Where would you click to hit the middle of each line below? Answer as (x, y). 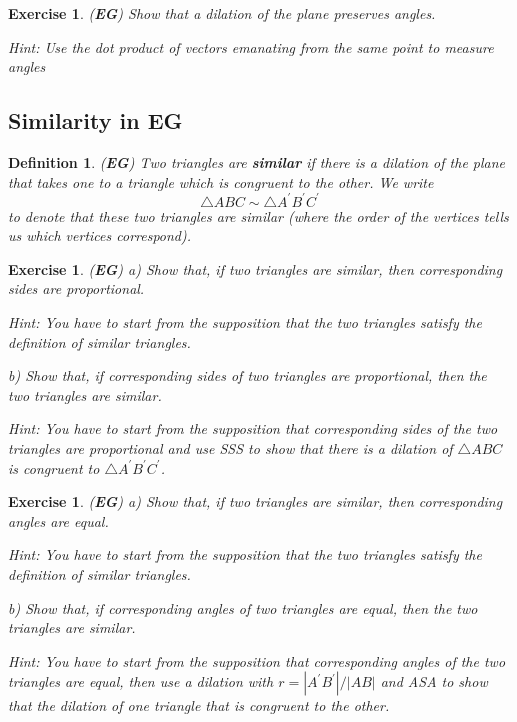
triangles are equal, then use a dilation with (141, 681)
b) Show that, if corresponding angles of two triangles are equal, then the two (243, 607)
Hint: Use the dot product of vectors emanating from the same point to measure (251, 46)
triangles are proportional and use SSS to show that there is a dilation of (230, 448)
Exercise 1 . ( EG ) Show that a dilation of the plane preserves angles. (222, 13)
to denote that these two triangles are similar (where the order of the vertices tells (258, 215)
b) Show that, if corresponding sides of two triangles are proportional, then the (247, 375)
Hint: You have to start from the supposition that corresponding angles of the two (257, 660)
